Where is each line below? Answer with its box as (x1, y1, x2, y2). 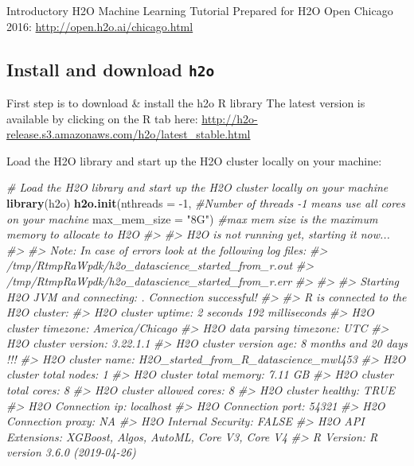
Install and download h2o (6, 56, 215, 81)
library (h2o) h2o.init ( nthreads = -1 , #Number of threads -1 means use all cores (6, 194, 405, 211)
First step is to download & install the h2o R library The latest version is (6, 94, 365, 111)
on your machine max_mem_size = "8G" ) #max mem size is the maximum (6, 210, 378, 227)
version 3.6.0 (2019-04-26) (6, 444, 136, 460)
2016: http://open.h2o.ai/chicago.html (6, 17, 193, 34)
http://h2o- (201, 110, 258, 126)
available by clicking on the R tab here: (6, 110, 198, 126)
